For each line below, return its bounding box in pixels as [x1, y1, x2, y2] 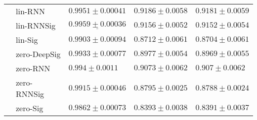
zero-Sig [16, 102, 43, 114]
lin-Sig [16, 34, 38, 45]
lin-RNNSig [16, 20, 56, 31]
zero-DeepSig [16, 48, 61, 60]
